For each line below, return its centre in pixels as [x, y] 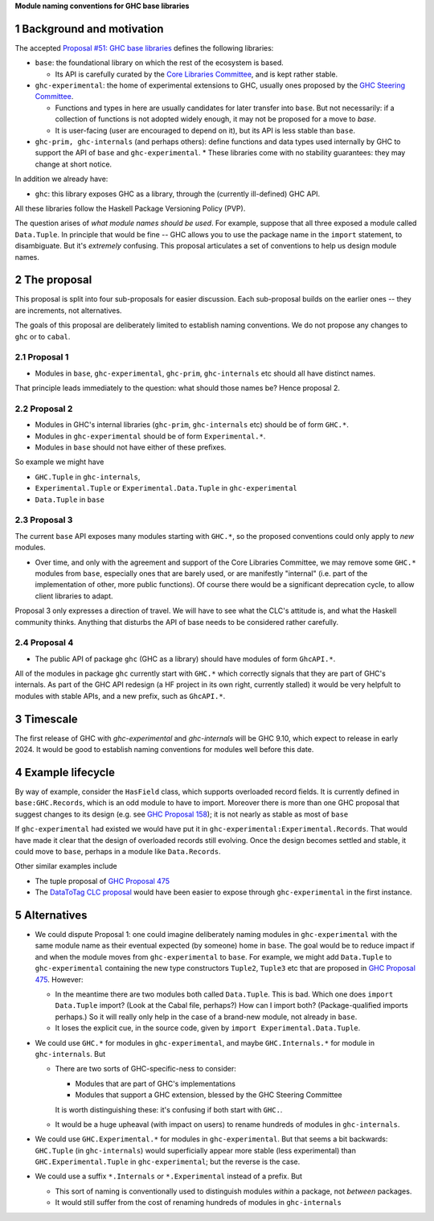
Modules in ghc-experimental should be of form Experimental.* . [150, 436]
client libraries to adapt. [74, 596]
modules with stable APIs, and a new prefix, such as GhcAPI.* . [120, 696]
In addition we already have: [61, 179]
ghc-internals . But [70, 1054]
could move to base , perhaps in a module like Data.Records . [118, 851]
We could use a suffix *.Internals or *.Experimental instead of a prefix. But [169, 1176]
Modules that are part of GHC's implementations [156, 1083]
